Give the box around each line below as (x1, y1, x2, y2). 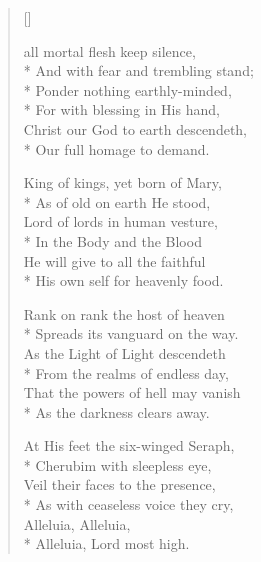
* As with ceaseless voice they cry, (23, 494, 234, 515)
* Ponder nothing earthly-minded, (23, 79, 232, 100)
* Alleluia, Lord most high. (23, 533, 190, 554)
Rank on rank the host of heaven (23, 303, 225, 324)
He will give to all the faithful (23, 250, 206, 271)
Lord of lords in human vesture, (23, 211, 218, 232)
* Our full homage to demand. (23, 138, 210, 159)
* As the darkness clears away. (23, 401, 210, 422)
